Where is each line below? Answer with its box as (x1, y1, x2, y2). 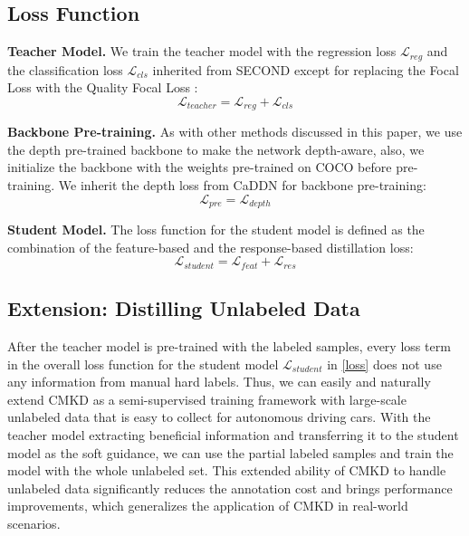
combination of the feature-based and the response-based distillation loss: (7, 237, 414, 256)
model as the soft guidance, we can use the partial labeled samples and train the (7, 443, 454, 462)
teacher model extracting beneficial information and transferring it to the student (7, 425, 459, 444)
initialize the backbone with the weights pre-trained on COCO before (7, 158, 392, 177)
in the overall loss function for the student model (7, 354, 279, 373)
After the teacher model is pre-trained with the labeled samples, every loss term (7, 336, 451, 355)
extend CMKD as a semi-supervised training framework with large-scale (7, 389, 407, 408)
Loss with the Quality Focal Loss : (7, 78, 198, 97)
